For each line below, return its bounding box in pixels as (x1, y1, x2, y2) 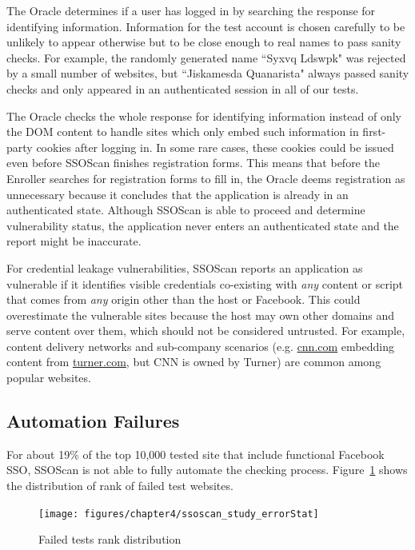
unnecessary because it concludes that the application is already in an (6, 185, 349, 202)
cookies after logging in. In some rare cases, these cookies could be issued (36, 138, 394, 155)
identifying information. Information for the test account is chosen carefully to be (6, 18, 405, 34)
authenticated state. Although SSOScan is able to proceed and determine (6, 201, 365, 218)
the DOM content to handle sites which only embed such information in (6, 123, 359, 140)
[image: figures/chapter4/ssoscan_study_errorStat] (38, 508, 319, 520)
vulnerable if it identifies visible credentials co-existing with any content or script (6, 275, 404, 292)
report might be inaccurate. (6, 233, 142, 249)
